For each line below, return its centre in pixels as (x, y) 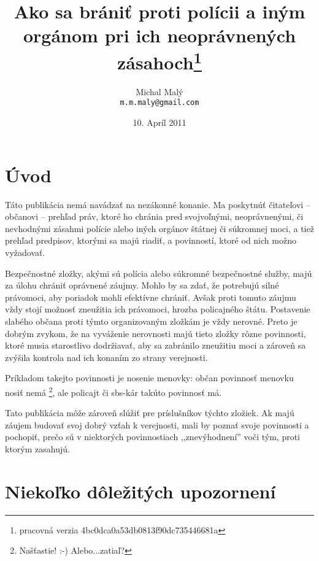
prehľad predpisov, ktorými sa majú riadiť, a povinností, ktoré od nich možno (151, 240)
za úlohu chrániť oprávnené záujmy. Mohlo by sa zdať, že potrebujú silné (142, 285)
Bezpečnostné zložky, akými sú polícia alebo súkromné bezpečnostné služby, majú (159, 273)
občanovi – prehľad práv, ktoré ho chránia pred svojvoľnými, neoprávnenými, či (154, 216)
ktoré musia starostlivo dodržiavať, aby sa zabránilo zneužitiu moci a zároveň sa (156, 345)
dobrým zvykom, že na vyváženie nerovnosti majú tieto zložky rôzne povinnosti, (156, 333)
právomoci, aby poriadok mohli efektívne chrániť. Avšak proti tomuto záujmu (151, 297)
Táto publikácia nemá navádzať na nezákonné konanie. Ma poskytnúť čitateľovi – (158, 204)
